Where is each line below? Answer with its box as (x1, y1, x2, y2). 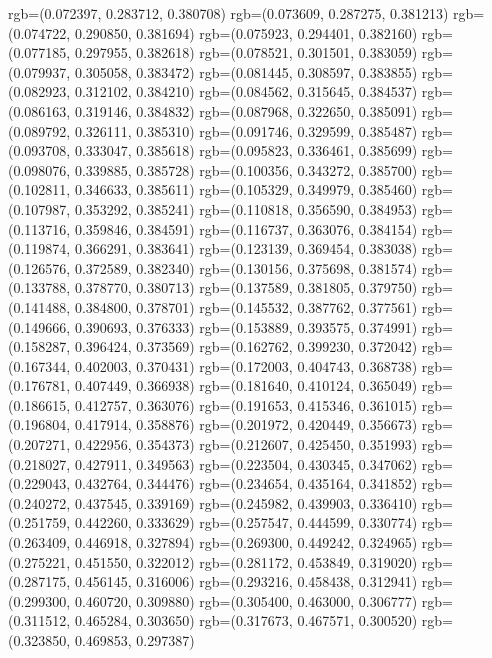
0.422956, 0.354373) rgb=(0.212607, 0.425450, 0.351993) (74, 434, 418, 455)
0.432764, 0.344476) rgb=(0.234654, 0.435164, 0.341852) (74, 473, 418, 494)
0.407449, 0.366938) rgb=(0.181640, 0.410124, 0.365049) (74, 375, 418, 396)
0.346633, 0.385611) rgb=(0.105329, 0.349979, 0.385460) (74, 179, 418, 200)
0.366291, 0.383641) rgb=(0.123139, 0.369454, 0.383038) (74, 238, 418, 259)
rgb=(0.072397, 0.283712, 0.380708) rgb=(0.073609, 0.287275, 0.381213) (8, 3, 449, 23)
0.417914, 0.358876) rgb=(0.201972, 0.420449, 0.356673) (74, 414, 418, 435)
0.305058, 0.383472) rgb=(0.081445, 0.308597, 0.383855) (74, 61, 418, 82)
